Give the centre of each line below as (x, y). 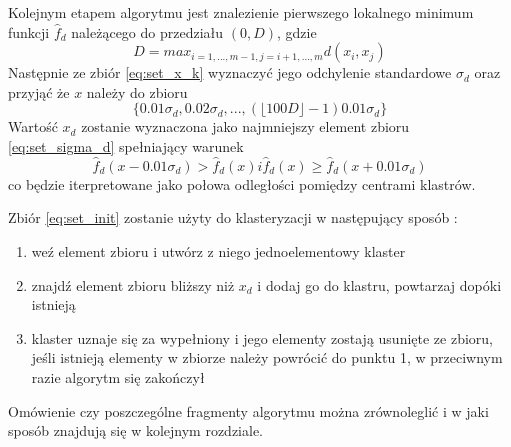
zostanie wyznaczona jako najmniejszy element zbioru (245, 126)
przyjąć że (39, 91)
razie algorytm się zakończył (118, 376)
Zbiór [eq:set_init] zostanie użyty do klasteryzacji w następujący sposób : (233, 217)
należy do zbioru (137, 91)
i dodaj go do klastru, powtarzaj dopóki (379, 284)
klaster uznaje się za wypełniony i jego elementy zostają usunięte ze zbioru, (262, 337)
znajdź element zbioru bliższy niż (133, 284)
